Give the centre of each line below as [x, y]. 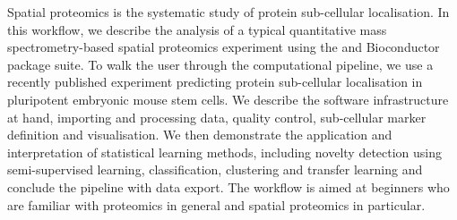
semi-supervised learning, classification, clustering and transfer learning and [215, 169]
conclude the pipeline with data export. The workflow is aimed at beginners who [228, 186]
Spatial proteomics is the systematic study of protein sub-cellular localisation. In [228, 12]
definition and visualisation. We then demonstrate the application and [200, 135]
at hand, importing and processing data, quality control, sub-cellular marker [217, 117]
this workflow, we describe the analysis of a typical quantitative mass [197, 29]
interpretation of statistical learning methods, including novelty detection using [225, 152]
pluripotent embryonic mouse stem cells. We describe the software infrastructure [228, 99]
